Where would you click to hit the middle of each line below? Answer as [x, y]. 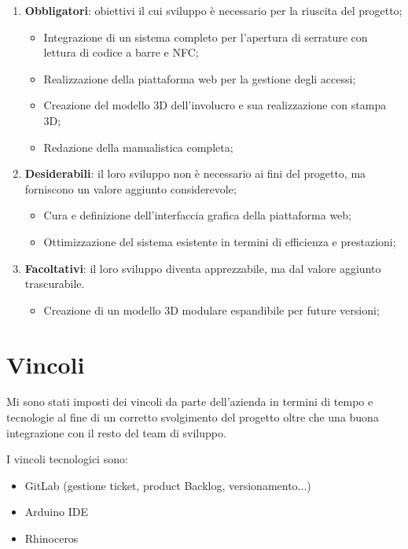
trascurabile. [55, 284]
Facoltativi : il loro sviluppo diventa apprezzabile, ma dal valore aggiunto [203, 268]
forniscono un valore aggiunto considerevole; [130, 188]
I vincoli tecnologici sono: [67, 459]
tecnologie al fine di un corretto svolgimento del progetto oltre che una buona [193, 417]
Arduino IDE [56, 512]
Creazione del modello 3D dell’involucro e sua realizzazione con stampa [215, 105]
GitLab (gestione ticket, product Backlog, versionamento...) [168, 485]
